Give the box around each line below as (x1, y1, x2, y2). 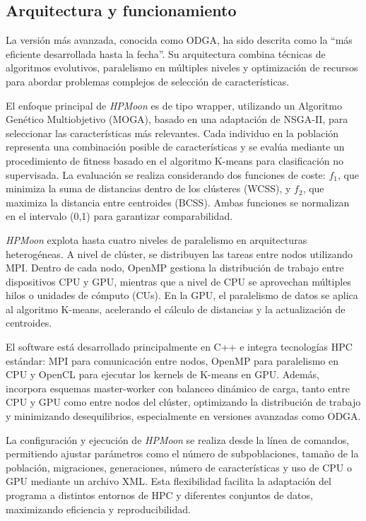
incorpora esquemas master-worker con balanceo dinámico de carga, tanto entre (6, 380, 350, 395)
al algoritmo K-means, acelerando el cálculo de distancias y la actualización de (6, 301, 346, 316)
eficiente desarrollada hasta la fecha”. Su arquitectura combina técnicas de (6, 46, 326, 61)
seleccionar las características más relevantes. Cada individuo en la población (6, 125, 339, 140)
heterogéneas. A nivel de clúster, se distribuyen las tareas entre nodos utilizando (6, 246, 353, 261)
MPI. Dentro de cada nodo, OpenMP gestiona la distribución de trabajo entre (6, 260, 344, 275)
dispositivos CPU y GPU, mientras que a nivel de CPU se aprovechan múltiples (6, 274, 351, 288)
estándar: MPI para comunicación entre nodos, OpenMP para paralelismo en (6, 353, 339, 368)
